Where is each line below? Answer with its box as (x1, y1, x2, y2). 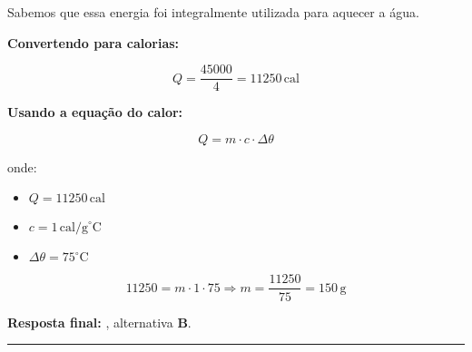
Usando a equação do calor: (7, 103, 183, 122)
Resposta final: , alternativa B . (7, 312, 192, 331)
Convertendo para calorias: (7, 33, 180, 52)
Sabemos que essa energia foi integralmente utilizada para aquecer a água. (7, 3, 419, 21)
